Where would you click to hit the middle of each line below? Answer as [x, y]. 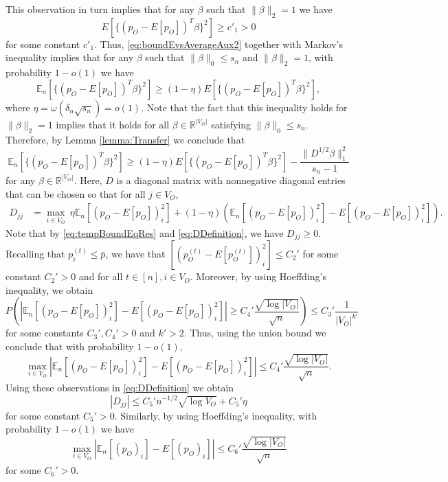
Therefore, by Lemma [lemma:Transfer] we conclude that [125, 139]
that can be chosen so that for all [76, 193]
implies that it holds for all [113, 124]
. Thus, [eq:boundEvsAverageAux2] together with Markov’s [219, 44]
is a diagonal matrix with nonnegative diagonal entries [231, 180]
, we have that [135, 254]
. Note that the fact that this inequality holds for [244, 107]
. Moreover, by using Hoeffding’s [258, 276]
